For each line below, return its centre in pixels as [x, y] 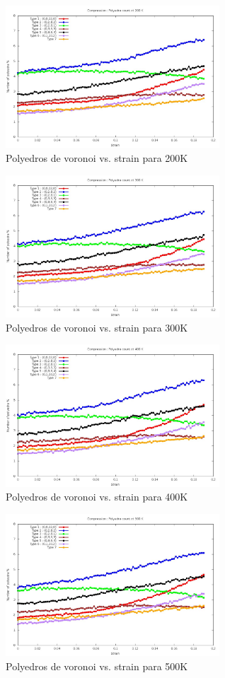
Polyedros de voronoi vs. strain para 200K [97, 157]
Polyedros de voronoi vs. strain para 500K [97, 666]
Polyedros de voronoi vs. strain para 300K [97, 327]
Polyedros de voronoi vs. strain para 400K [97, 497]
